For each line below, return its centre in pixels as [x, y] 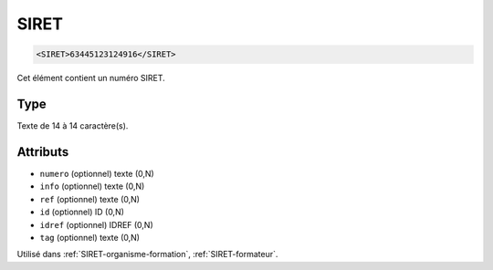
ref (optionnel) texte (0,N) [90, 199]
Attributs [43, 152]
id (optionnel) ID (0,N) [82, 212]
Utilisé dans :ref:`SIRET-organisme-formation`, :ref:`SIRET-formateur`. [147, 254]
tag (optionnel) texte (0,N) [90, 237]
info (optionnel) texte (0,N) [92, 186]
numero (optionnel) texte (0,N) [97, 173]
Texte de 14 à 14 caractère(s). [73, 126]
